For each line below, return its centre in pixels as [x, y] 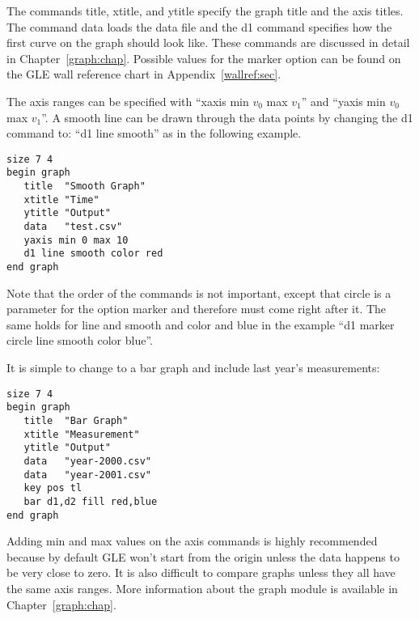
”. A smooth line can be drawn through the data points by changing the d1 [227, 117]
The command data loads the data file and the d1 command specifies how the [199, 26]
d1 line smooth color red [93, 254]
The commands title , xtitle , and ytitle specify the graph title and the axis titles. [205, 11]
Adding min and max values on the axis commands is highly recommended [192, 541]
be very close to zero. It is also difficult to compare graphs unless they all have [201, 572]
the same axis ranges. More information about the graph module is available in [202, 588]
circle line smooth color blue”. [80, 340]
